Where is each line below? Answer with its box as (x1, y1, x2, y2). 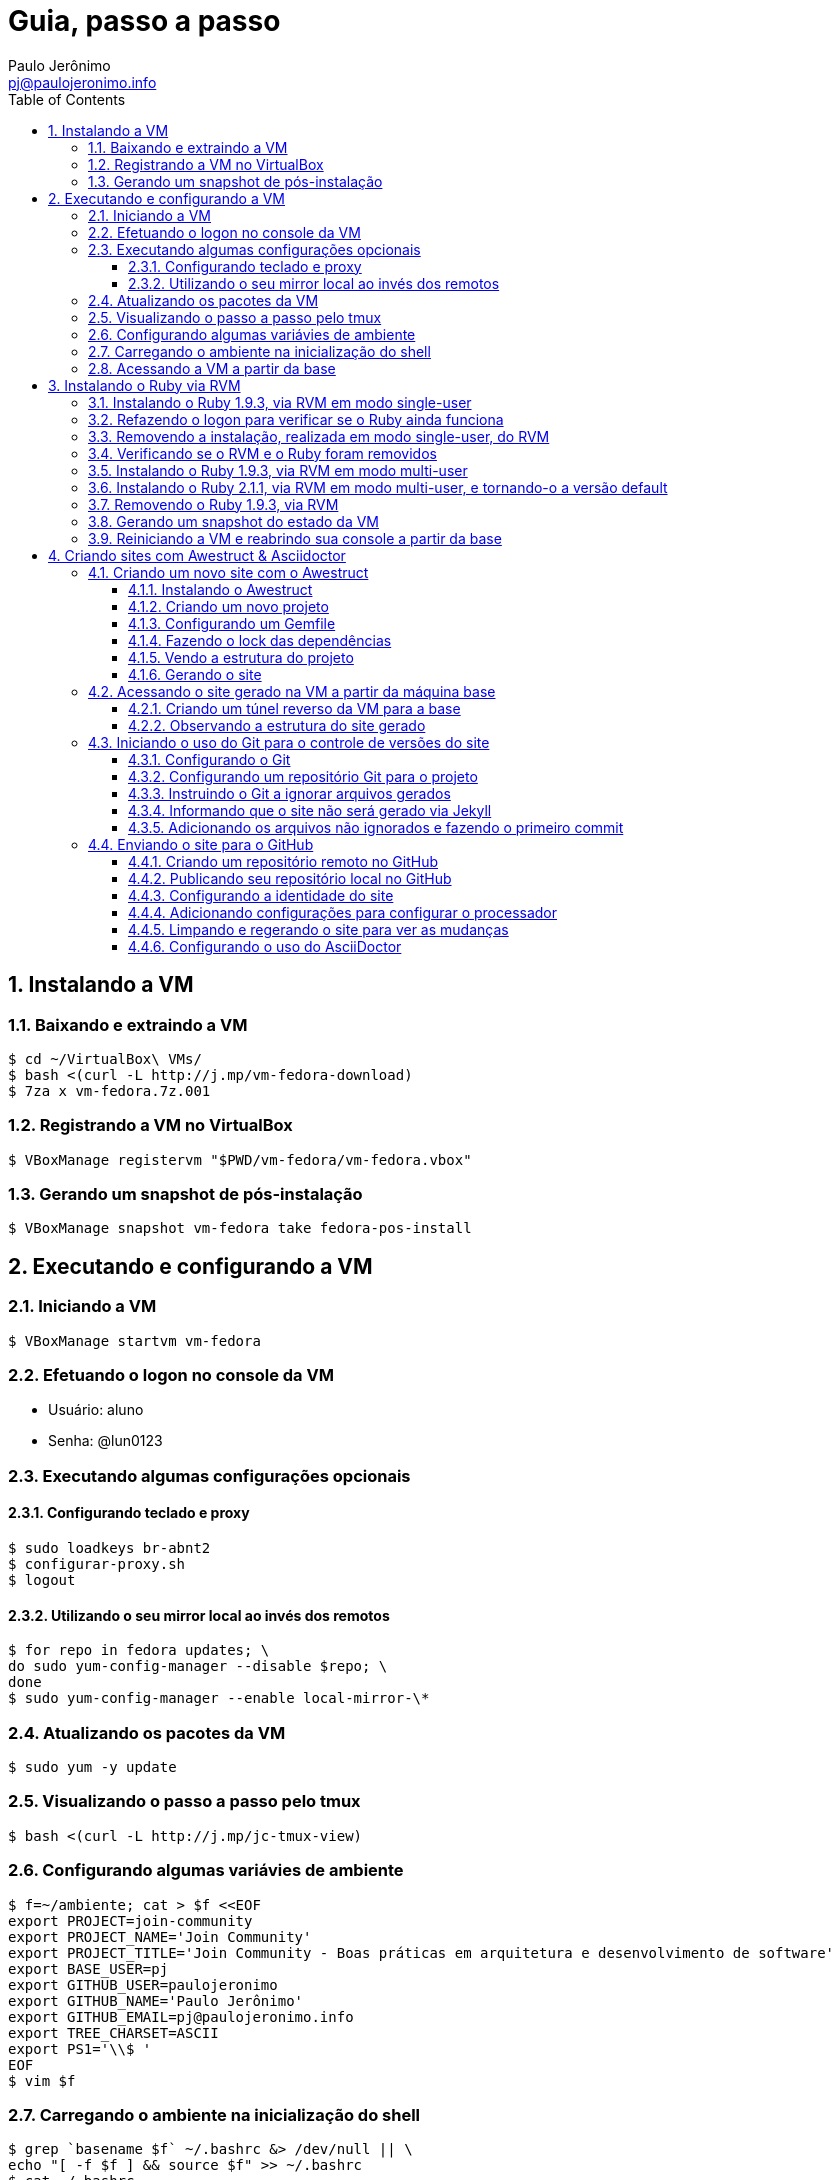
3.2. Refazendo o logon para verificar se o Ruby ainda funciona (88, 410, 504, 428)
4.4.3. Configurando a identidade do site (128, 886, 394, 904)
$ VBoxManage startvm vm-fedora (8, 1332, 261, 1349)
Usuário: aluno (48, 1401, 144, 1419)
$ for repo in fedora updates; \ (8, 1642, 270, 1659)
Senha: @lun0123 (48, 1432, 163, 1450)
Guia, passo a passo (8, 4, 281, 38)
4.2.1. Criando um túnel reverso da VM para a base (128, 699, 461, 717)
